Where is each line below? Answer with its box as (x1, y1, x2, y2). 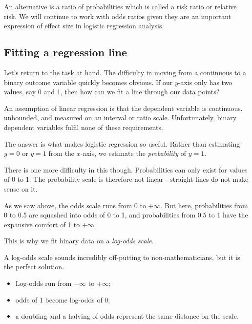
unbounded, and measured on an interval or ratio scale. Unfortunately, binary (4, 112, 237, 123)
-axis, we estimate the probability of (80, 148, 186, 158)
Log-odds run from (15, 278, 72, 288)
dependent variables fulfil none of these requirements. (4, 122, 163, 132)
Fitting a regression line (4, 44, 127, 60)
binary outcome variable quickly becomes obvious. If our (4, 77, 173, 87)
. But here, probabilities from (160, 200, 248, 210)
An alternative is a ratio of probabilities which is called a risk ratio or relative (4, 1, 237, 11)
